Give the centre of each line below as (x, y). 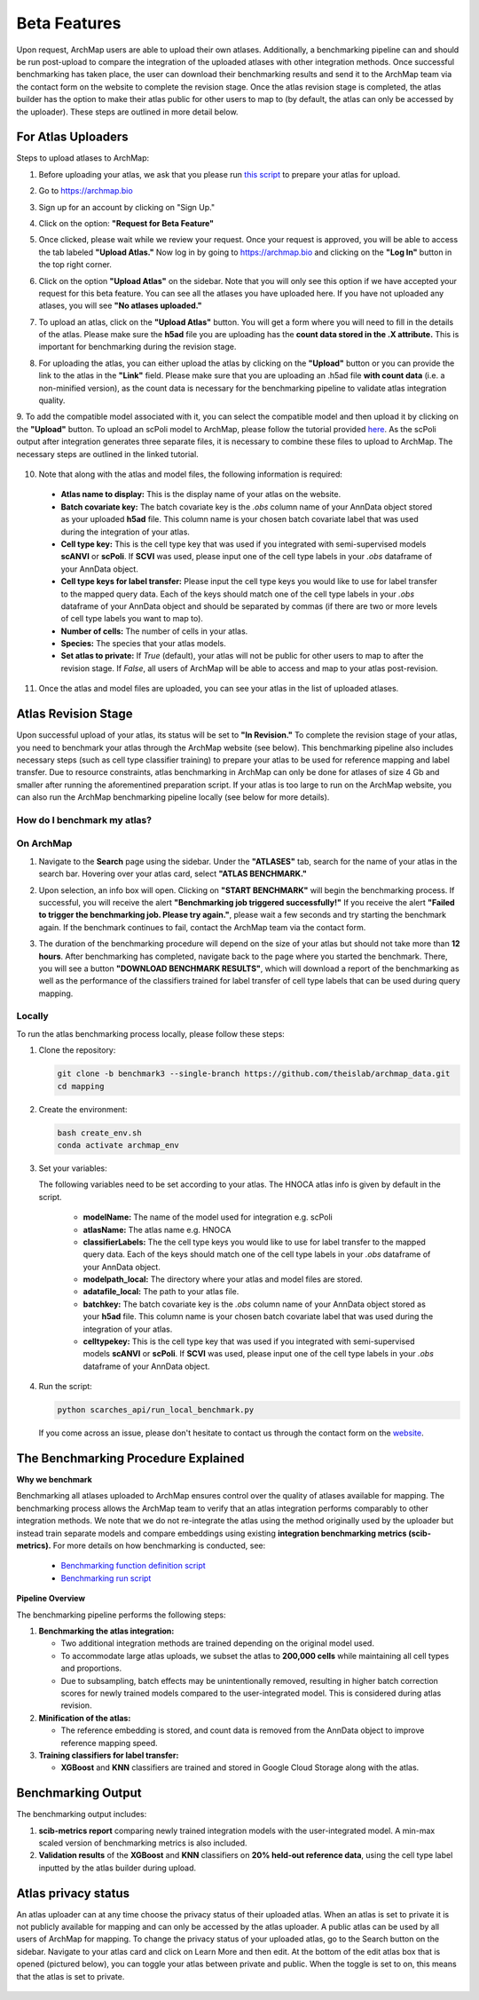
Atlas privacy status (73, 1893)
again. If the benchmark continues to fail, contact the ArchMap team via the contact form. (202, 927)
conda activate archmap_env (118, 1145)
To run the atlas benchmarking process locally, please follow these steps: (151, 1033)
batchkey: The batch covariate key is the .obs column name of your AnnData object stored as (254, 1304)
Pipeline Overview (51, 1599)
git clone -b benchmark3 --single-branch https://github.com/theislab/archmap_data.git (254, 1074)
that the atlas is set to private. (71, 1976)
